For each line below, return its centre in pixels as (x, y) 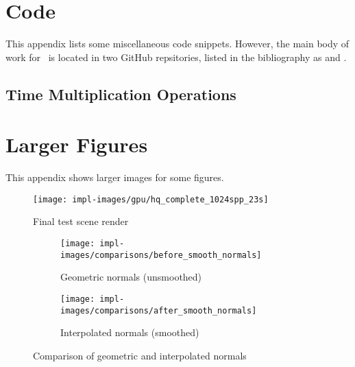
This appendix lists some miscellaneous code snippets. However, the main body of (177, 44)
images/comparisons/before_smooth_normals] (161, 255)
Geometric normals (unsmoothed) (131, 277)
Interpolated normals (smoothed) (130, 332)
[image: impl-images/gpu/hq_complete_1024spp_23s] (151, 199)
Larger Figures (77, 144)
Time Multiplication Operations (121, 94)
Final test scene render (81, 221)
